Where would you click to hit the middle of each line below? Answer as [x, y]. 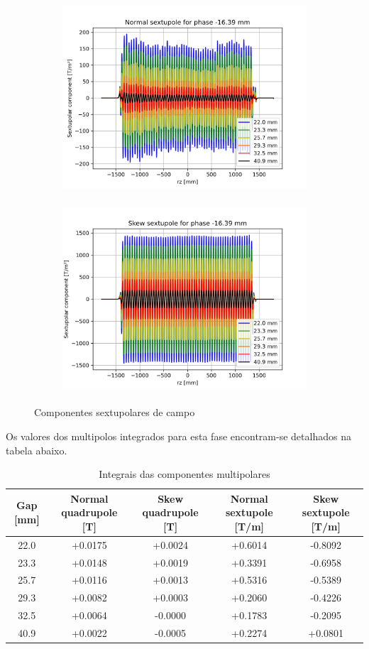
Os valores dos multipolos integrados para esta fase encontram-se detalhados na [178, 436]
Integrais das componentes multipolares [184, 474]
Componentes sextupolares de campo [115, 412]
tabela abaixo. [37, 450]
